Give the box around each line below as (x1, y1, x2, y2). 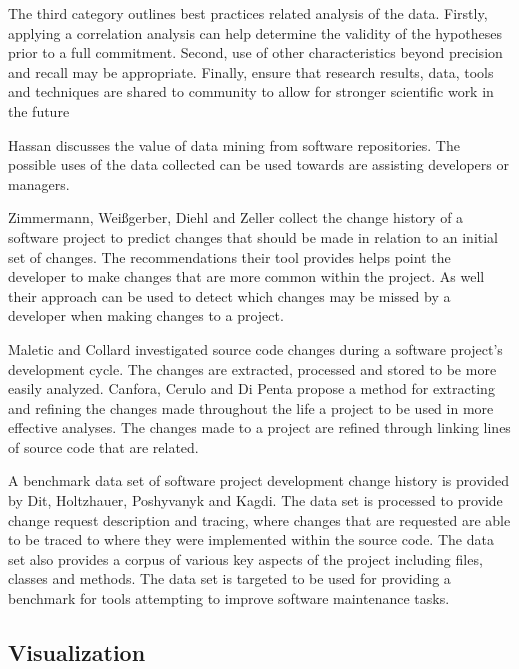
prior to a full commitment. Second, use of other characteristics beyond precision (8, 42, 503, 63)
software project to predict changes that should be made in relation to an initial (8, 226, 499, 247)
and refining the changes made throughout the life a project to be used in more (8, 397, 494, 418)
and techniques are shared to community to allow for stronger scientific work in (8, 81, 494, 102)
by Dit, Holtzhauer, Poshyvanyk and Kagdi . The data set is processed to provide (8, 490, 503, 511)
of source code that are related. (8, 436, 199, 457)
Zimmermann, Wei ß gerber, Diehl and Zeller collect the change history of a (8, 207, 464, 228)
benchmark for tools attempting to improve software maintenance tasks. (8, 588, 450, 609)
